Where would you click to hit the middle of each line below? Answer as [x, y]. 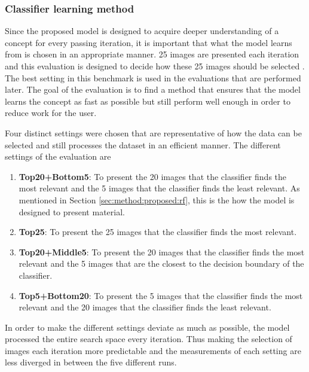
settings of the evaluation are [58, 156]
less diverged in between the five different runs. [91, 362]
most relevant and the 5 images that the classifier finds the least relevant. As [159, 188]
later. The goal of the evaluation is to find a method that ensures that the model [153, 89]
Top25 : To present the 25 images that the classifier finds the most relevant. [158, 232]
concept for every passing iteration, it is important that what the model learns [149, 42]
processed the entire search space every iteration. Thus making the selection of [149, 339]
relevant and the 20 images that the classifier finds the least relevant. [145, 307]
